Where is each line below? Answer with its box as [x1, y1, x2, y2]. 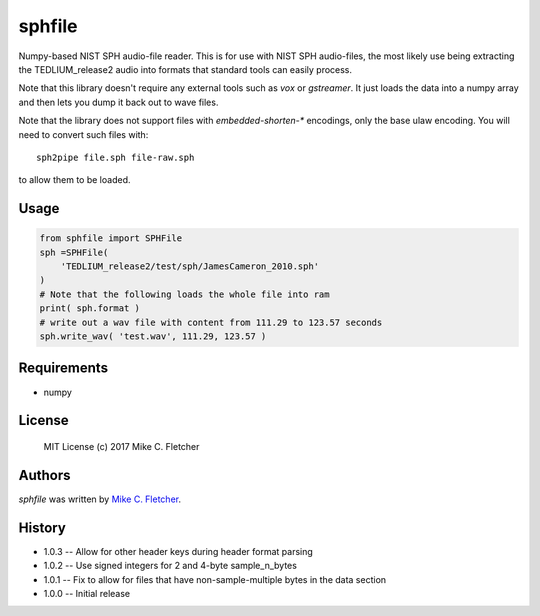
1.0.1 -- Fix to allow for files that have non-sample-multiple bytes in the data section [43, 573, 387, 585]
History [18, 519, 67, 536]
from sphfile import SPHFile [39, 233, 183, 244]
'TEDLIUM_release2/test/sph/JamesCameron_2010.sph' [60, 261, 320, 272]
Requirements [18, 360, 109, 377]
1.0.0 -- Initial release [43, 587, 130, 599]
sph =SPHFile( [39, 246, 109, 258]
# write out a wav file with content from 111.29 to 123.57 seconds [39, 316, 383, 328]
